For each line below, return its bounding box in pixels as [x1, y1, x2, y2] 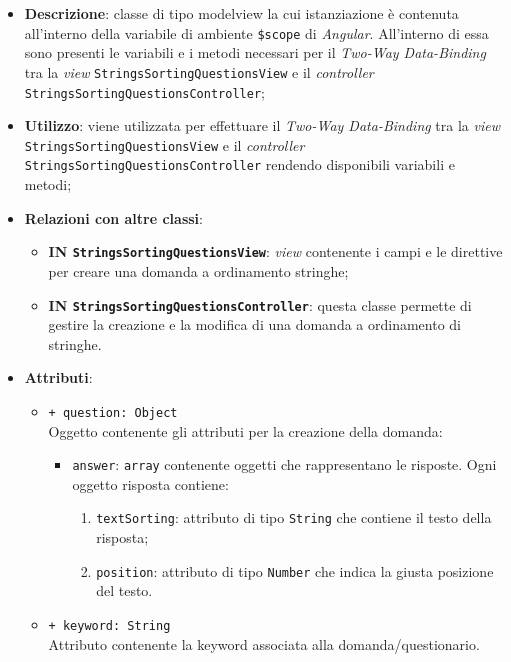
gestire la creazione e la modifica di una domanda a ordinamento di [48, 314, 462, 335]
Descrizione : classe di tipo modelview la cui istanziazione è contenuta [24, 3, 459, 23]
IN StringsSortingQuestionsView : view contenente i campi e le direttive [48, 241, 503, 262]
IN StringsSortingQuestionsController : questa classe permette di [48, 294, 472, 315]
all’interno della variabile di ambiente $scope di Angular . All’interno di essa [24, 22, 489, 43]
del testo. [96, 580, 153, 601]
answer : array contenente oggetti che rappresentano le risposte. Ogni [72, 454, 497, 475]
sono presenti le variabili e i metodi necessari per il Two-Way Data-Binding [24, 42, 486, 63]
